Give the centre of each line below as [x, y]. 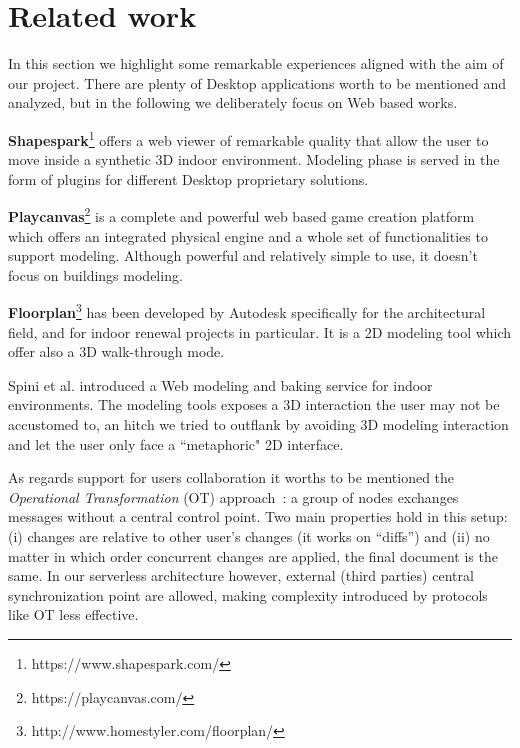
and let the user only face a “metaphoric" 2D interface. [176, 443]
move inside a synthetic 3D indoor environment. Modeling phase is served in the [254, 159]
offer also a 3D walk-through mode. [116, 351]
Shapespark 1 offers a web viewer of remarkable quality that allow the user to [248, 138]
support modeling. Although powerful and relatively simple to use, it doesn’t [243, 255]
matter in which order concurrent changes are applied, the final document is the [253, 555]
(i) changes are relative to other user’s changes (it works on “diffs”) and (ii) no [249, 535]
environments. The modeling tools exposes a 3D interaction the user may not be [254, 404]
